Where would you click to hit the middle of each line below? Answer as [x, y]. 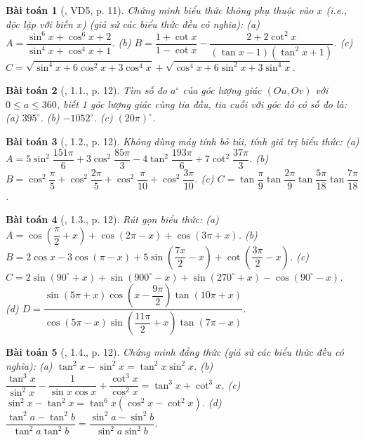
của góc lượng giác [222, 90]
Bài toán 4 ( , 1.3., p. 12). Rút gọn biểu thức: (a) [112, 219]
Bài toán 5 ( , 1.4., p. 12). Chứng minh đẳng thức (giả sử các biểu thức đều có [175, 352]
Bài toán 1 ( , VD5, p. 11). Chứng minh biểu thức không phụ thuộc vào [160, 10]
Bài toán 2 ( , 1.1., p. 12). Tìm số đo [86, 90]
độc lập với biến [39, 24]
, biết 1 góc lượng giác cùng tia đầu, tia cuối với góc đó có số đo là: [202, 104]
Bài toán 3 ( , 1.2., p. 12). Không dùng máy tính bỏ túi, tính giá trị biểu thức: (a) [182, 141]
